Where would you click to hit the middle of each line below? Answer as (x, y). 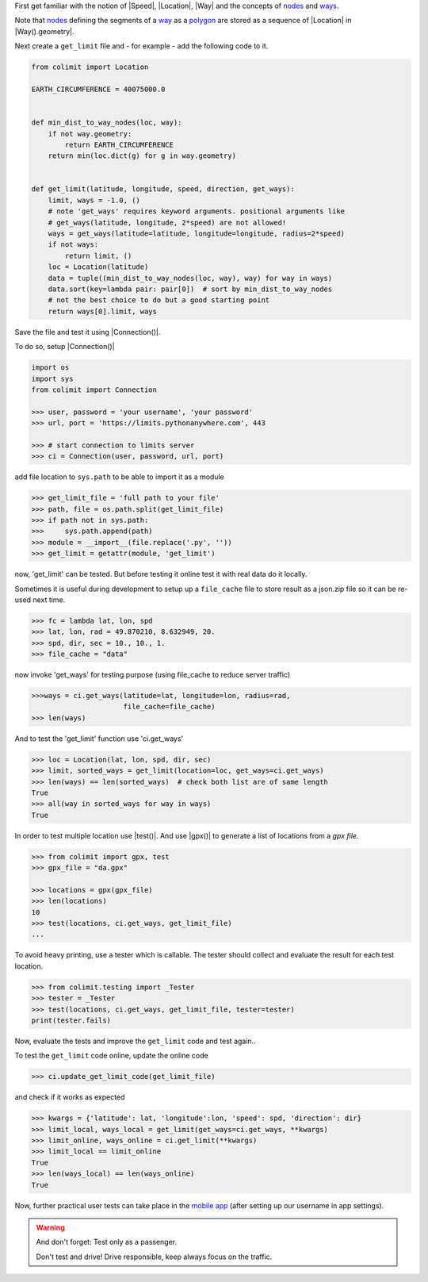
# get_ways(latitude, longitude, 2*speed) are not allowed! (167, 223)
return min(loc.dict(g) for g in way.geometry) (142, 156)
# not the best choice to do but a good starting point (159, 300)
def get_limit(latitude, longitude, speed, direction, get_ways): (163, 189)
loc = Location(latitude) (98, 267)
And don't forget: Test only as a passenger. (107, 1242)
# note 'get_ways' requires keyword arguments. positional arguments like (196, 211)
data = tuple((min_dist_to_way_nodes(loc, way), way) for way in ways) (190, 278)
